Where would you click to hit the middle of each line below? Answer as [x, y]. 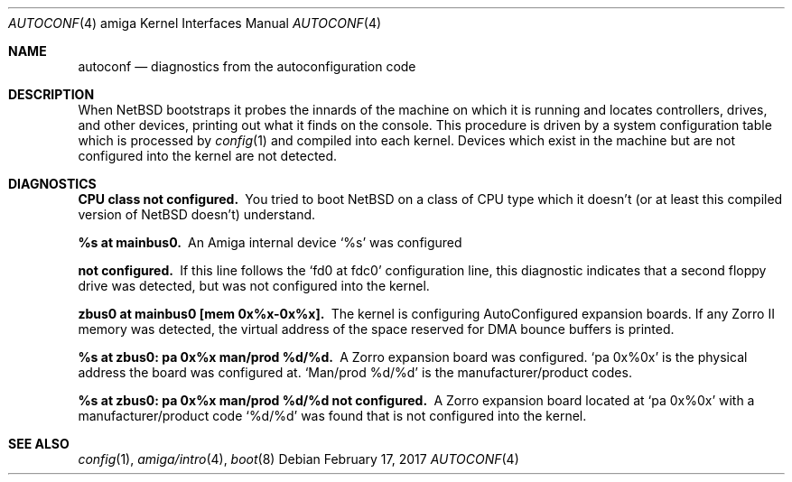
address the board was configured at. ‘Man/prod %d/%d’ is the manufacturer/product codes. [355, 372]
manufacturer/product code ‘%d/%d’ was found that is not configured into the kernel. [332, 416]
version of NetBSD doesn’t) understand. [197, 214]
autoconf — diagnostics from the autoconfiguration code [247, 66]
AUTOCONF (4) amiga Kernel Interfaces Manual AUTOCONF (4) [195, 23]
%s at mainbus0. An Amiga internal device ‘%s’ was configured [270, 242]
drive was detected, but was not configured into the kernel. [254, 286]
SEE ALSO [39, 444]
